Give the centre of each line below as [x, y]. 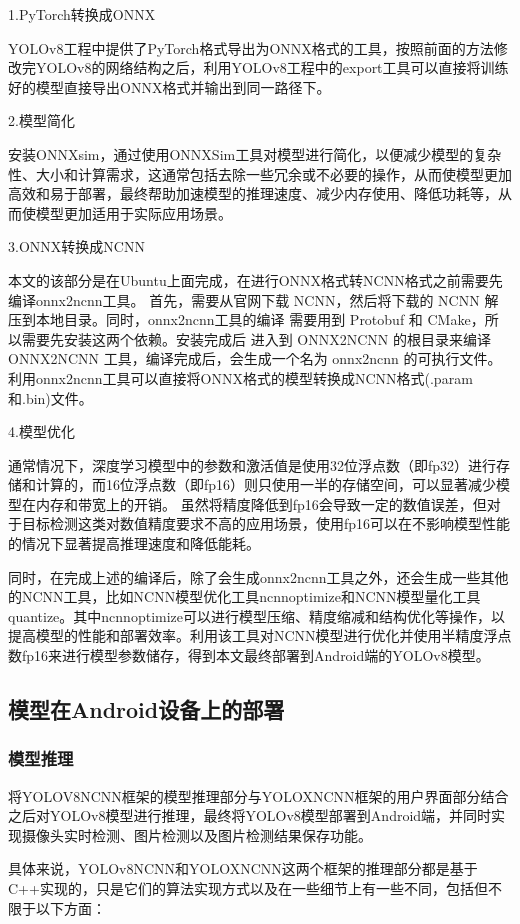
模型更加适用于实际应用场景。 [133, 212]
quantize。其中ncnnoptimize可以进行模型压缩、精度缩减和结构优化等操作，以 [257, 615]
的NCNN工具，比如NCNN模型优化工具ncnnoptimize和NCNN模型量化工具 [244, 596]
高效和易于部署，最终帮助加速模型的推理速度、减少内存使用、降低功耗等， [253, 193]
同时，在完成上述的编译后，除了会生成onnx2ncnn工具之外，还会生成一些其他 [258, 576]
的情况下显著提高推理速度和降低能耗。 [134, 543]
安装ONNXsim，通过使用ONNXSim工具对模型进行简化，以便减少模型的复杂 [255, 153]
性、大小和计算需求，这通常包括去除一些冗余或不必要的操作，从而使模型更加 [260, 173]
